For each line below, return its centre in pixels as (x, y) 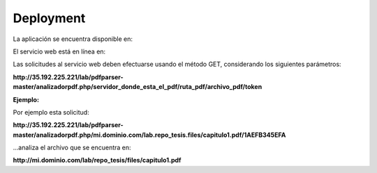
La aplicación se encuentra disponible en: (73, 39)
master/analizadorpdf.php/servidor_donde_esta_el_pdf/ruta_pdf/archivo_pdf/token (138, 87)
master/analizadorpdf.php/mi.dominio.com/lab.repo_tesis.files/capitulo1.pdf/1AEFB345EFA (149, 135)
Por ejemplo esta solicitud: (51, 112)
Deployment (49, 18)
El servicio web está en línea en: (59, 51)
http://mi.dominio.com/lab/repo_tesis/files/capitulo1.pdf (97, 160)
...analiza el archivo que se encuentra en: (72, 148)
